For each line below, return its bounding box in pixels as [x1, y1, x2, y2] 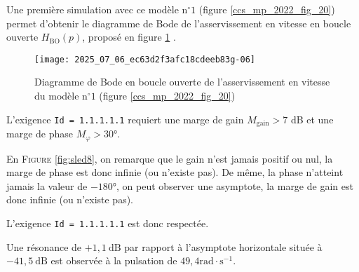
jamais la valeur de [6, 178, 88, 193]
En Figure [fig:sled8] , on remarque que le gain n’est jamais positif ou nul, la [6, 151, 333, 165]
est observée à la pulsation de [50, 253, 177, 268]
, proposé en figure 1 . [82, 29, 176, 44]
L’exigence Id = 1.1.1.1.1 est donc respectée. [6, 215, 209, 230]
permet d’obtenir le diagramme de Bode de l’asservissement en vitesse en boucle [6, 15, 351, 30]
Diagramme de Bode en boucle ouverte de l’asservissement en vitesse [34, 74, 330, 89]
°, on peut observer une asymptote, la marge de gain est [112, 178, 353, 193]
